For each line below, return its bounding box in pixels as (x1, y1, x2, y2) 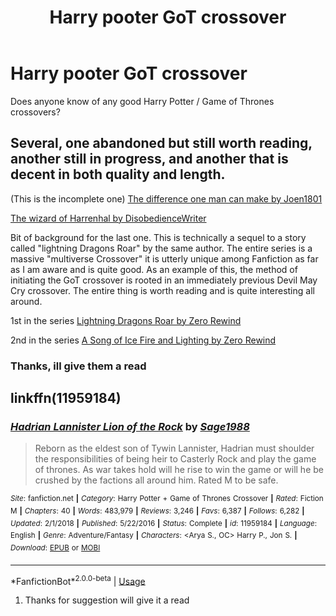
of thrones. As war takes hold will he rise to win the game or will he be (34, 464, 324, 476)
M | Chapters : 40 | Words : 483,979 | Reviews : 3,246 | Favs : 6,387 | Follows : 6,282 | (10, 506, 305, 516)
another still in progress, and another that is (10, 151, 289, 168)
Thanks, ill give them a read (10, 359, 147, 373)
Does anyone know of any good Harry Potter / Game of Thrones (10, 95, 275, 107)
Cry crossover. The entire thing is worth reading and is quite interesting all (10, 284, 315, 296)
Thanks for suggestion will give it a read (24, 594, 190, 606)
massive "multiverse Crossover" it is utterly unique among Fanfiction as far (10, 252, 319, 265)
